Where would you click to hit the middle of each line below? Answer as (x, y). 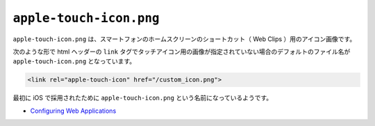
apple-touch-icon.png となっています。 (74, 61)
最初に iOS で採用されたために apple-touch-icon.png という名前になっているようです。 (143, 98)
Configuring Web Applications (73, 111)
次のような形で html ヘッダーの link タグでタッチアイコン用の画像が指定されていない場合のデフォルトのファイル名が (182, 52)
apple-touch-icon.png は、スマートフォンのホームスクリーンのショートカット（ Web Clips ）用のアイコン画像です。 (184, 39)
